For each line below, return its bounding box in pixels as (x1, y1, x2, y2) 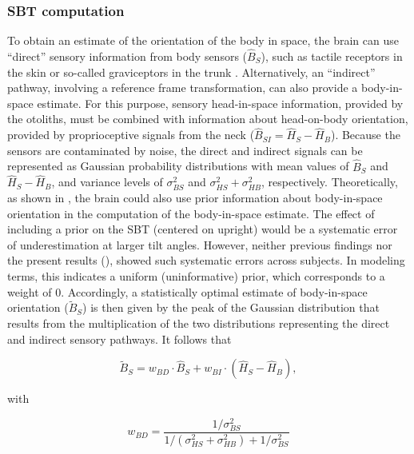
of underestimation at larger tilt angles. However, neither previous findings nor (7, 236, 392, 253)
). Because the (330, 126, 400, 143)
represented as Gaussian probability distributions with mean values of (7, 157, 349, 174)
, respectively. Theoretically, (261, 173, 398, 190)
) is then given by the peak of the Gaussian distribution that (82, 299, 380, 316)
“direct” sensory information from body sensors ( (7, 48, 248, 65)
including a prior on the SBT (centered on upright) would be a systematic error (7, 221, 398, 237)
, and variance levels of (51, 173, 163, 190)
